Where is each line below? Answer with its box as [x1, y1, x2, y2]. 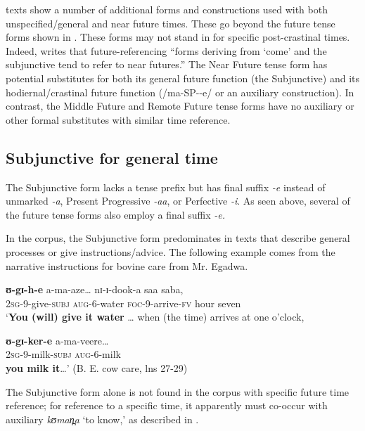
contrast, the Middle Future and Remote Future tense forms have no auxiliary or [6, 98, 354, 113]
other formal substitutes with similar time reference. [6, 112, 231, 127]
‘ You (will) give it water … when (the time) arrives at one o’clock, [6, 309, 305, 324]
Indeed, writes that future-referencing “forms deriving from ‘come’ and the [6, 43, 327, 58]
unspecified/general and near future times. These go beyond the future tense [6, 15, 335, 30]
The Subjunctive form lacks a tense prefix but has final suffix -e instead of [6, 179, 326, 194]
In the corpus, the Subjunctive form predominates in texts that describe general [6, 231, 350, 245]
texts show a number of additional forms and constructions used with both [6, 2, 328, 16]
